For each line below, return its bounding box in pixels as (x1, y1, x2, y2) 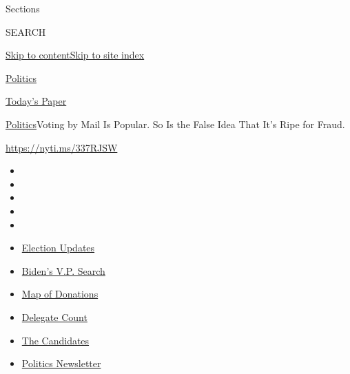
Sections (6, 1, 40, 15)
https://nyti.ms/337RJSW (6, 140, 118, 154)
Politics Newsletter (21, 356, 101, 371)
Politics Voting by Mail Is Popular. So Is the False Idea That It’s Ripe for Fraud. (6, 116, 345, 131)
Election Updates (21, 240, 95, 255)
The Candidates (21, 333, 90, 347)
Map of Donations (21, 287, 99, 301)
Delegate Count (21, 309, 87, 324)
